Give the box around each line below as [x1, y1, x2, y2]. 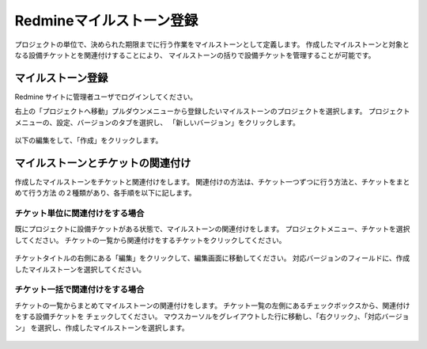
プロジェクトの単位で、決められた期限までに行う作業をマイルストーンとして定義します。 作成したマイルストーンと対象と [14, 40, 410, 49]
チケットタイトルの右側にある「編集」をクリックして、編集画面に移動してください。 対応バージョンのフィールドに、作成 [14, 253, 410, 263]
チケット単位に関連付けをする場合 [14, 208, 145, 219]
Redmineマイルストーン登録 [14, 12, 198, 29]
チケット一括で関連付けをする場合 [14, 284, 145, 295]
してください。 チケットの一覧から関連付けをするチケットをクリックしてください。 [14, 235, 286, 245]
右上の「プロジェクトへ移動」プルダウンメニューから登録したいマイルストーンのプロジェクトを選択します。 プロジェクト [14, 107, 410, 116]
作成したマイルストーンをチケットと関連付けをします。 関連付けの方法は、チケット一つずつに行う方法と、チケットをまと [14, 176, 410, 186]
